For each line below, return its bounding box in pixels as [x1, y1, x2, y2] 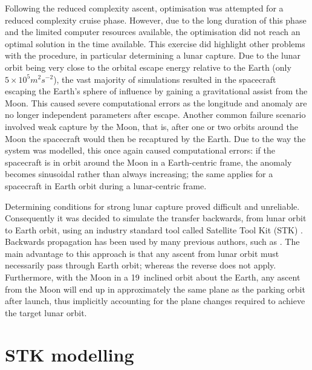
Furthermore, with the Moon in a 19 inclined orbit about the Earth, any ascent [5, 271, 301, 284]
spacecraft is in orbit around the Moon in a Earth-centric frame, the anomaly [5, 155, 292, 168]
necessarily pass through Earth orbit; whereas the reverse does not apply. [5, 259, 276, 271]
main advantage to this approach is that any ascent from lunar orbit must [5, 247, 279, 259]
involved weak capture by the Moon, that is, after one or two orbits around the [5, 120, 298, 132]
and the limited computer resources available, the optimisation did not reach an [5, 25, 301, 38]
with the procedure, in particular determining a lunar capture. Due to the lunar [5, 49, 301, 62]
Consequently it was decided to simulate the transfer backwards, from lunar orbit [5, 212, 307, 224]
